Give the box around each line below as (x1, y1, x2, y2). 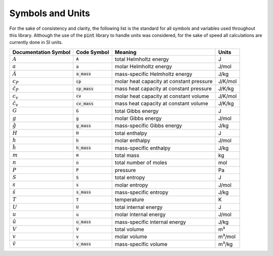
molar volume (114, 233, 148, 240)
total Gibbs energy (114, 107, 159, 114)
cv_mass (76, 101, 94, 106)
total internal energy (114, 203, 163, 210)
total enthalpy (114, 130, 148, 137)
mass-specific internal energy (114, 218, 187, 225)
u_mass (76, 219, 91, 225)
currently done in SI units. (9, 39, 63, 46)
